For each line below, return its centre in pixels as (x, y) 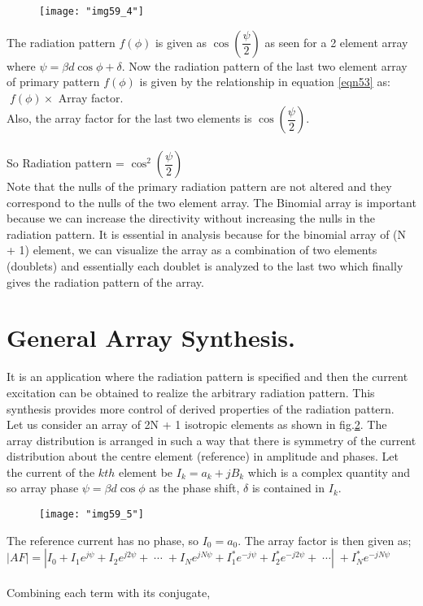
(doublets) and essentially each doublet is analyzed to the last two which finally (205, 266)
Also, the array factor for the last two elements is (129, 118)
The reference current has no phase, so (103, 540)
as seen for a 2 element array (336, 42)
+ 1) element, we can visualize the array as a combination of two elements (192, 250)
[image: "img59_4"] (92, 11)
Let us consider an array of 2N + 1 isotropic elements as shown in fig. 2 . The (197, 424)
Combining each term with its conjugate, (109, 592)
